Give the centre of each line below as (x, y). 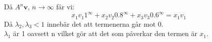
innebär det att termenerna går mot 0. (105, 23)
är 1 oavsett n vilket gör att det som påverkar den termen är (105, 33)
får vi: (65, 6)
